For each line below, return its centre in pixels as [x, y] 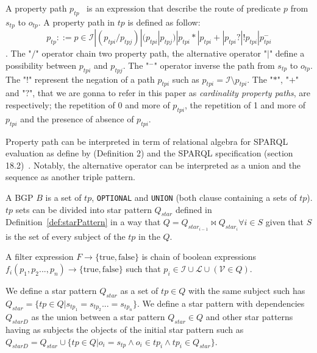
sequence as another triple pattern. [70, 177]
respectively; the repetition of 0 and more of [88, 105]
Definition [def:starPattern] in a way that [83, 222]
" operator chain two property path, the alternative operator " [151, 53]
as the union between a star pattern [98, 317]
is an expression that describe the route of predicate [184, 8]
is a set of [63, 197]
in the [149, 236]
